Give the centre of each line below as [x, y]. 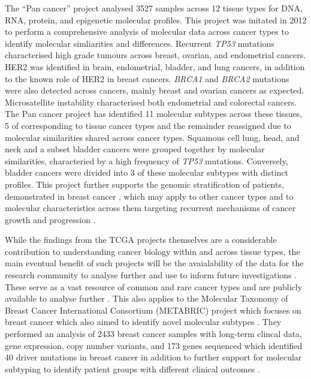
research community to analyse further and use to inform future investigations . [151, 275]
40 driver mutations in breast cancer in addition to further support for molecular [153, 357]
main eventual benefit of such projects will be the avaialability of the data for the [154, 263]
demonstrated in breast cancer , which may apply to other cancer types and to [149, 196]
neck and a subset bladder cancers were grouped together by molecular [135, 149]
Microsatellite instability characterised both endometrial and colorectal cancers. [151, 102]
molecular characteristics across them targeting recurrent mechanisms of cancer [150, 208]
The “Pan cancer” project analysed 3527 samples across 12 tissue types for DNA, [154, 8]
